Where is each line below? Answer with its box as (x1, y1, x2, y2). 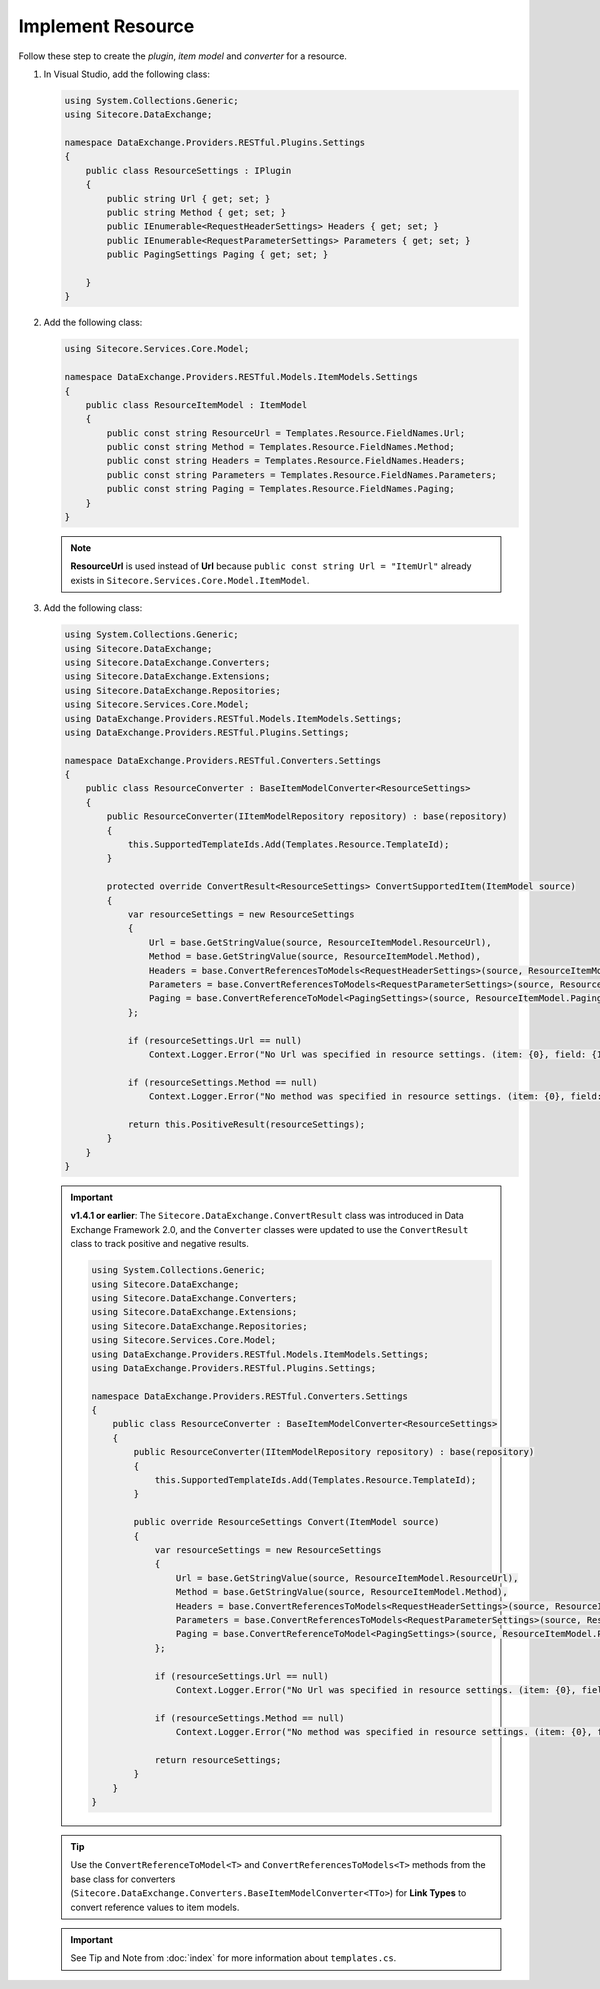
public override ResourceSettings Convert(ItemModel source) (133, 1516, 440, 1528)
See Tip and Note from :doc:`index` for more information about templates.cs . (70, 1952, 397, 1964)
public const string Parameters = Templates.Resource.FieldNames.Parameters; (106, 469, 497, 480)
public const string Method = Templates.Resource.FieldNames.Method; (106, 441, 455, 453)
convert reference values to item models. (70, 1901, 240, 1913)
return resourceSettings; (154, 1754, 282, 1765)
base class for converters (70, 1873, 176, 1885)
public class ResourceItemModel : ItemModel (85, 399, 308, 410)
